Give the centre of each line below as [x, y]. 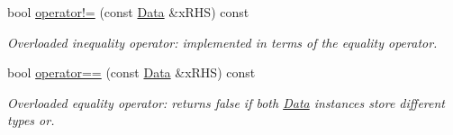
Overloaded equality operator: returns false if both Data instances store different [226, 102]
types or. [31, 120]
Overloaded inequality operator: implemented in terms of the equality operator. [222, 42]
